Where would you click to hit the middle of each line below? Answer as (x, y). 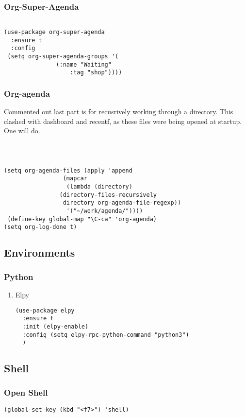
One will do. (22, 130)
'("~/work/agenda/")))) (105, 211)
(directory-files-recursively (108, 195)
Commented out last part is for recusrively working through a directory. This (119, 112)
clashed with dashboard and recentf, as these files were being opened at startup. (123, 121)
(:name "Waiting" (84, 64)
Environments (40, 252)
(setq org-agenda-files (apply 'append (68, 170)
